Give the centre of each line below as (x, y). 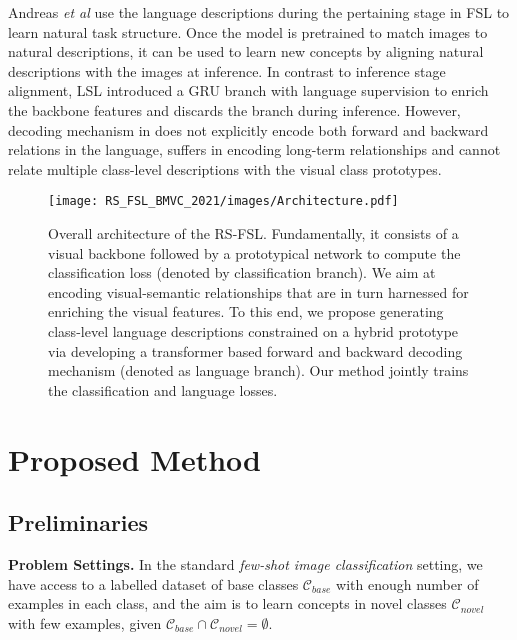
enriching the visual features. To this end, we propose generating (246, 311)
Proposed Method (134, 458)
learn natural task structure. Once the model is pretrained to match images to (248, 31)
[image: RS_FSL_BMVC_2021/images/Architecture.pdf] (223, 201)
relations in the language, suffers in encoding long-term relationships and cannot (254, 149)
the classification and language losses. (163, 389)
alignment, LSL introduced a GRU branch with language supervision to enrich (248, 90)
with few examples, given (85, 622)
